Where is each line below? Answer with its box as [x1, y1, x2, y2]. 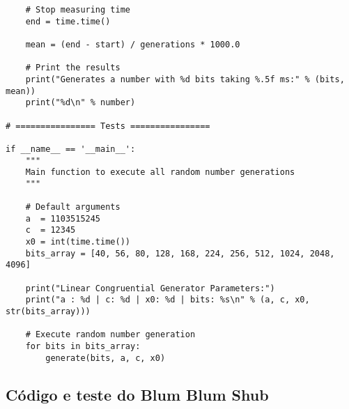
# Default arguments [25, 202, 121, 213]
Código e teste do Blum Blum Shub [6, 383, 269, 405]
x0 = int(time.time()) [25, 237, 130, 247]
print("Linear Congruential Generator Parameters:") [25, 283, 275, 293]
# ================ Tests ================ [6, 121, 210, 131]
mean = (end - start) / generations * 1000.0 [25, 39, 240, 49]
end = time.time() [25, 16, 111, 26]
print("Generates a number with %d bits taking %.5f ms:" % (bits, [25, 74, 345, 84]
